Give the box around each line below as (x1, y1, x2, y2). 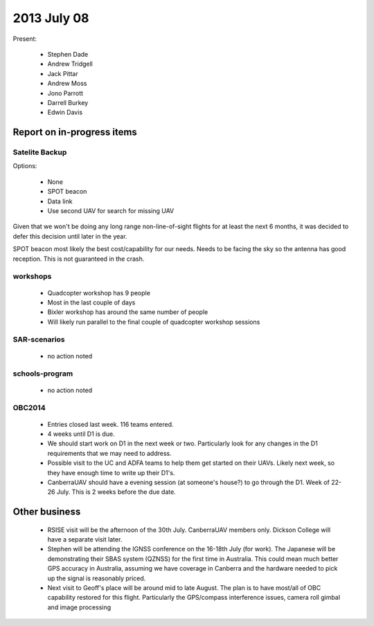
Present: (12, 35, 37, 43)
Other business (12, 506, 81, 518)
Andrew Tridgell (47, 59, 93, 68)
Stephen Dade (47, 50, 89, 58)
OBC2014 (12, 403, 46, 413)
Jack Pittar (47, 69, 79, 77)
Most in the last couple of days (47, 298, 136, 306)
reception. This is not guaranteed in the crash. (12, 255, 145, 263)
